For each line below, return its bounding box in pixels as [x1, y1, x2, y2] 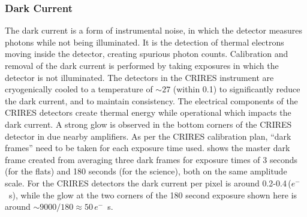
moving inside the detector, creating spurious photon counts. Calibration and [5, 47, 288, 60]
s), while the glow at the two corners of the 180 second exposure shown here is [8, 188, 297, 201]
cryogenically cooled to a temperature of [5, 83, 153, 95]
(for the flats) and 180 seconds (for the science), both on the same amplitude [5, 165, 287, 177]
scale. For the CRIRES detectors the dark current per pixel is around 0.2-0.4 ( [5, 176, 291, 189]
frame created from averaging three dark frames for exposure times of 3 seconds [5, 153, 297, 165]
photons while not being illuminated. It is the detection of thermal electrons [5, 35, 284, 48]
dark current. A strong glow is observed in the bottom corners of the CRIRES [5, 117, 292, 130]
